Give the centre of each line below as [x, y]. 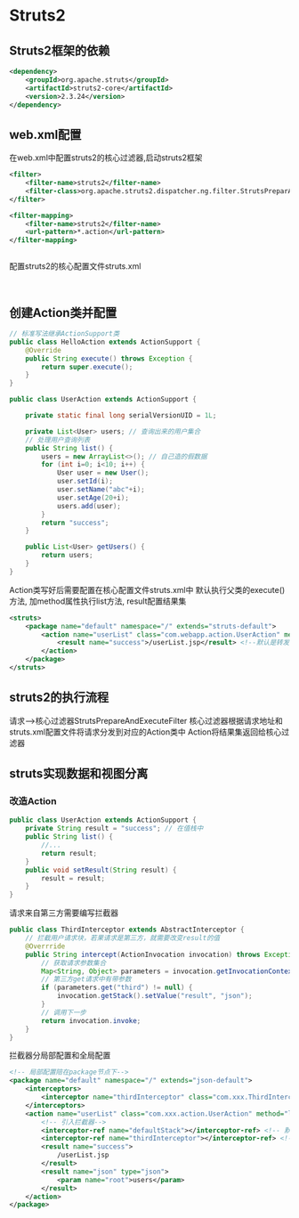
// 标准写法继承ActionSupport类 [65, 334]
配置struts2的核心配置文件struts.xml [75, 266]
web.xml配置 [45, 134]
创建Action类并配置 [63, 313]
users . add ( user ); [89, 506]
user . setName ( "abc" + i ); [101, 490]
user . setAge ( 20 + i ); [93, 498]
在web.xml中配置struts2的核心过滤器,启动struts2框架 [106, 158]
